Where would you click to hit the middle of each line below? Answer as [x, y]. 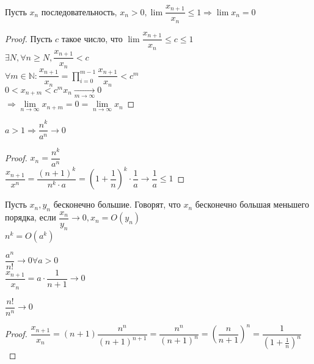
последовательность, [79, 11]
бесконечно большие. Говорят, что [117, 204]
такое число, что [92, 38]
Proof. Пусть [29, 38]
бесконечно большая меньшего [252, 204]
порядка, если [31, 217]
